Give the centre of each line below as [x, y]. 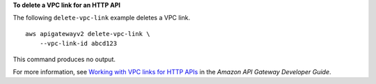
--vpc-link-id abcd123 [78, 44]
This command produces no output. [64, 59]
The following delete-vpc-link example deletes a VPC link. [102, 18]
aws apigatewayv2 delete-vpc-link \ [88, 34]
